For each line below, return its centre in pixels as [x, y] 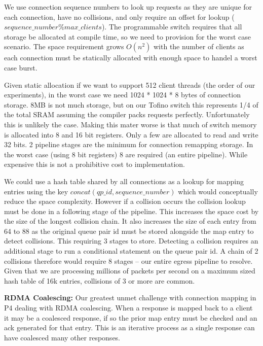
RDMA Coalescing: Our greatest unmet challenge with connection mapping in [130, 298]
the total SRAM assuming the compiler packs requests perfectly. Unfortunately [127, 114]
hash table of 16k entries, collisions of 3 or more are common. [100, 280]
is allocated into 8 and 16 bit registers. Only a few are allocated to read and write [131, 134]
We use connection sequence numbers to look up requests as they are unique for [128, 7]
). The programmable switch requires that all [172, 27]
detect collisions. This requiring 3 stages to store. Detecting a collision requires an [131, 241]
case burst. [21, 67]
